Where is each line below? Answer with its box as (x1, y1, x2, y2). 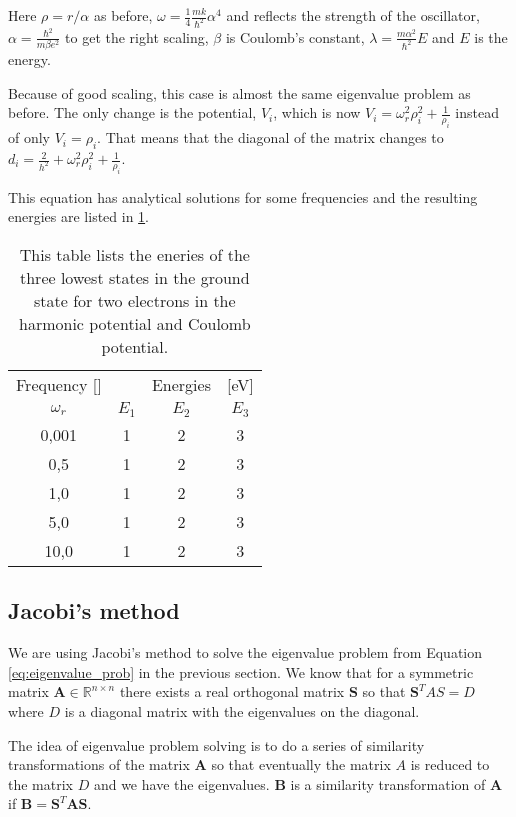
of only (8, 127, 51, 148)
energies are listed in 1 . (8, 206, 150, 227)
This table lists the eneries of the (19, 243, 250, 266)
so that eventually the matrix (211, 754, 391, 775)
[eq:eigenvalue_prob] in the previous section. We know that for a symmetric (8, 661, 474, 682)
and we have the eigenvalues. (93, 773, 270, 794)
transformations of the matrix (8, 754, 190, 775)
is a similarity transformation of (290, 773, 486, 794)
